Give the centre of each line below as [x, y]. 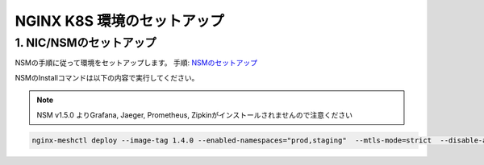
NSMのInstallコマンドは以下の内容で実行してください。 [107, 77]
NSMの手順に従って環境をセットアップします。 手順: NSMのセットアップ [136, 63]
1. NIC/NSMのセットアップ [86, 43]
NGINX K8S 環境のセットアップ [120, 21]
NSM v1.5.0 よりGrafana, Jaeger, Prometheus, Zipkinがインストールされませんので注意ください [195, 115]
